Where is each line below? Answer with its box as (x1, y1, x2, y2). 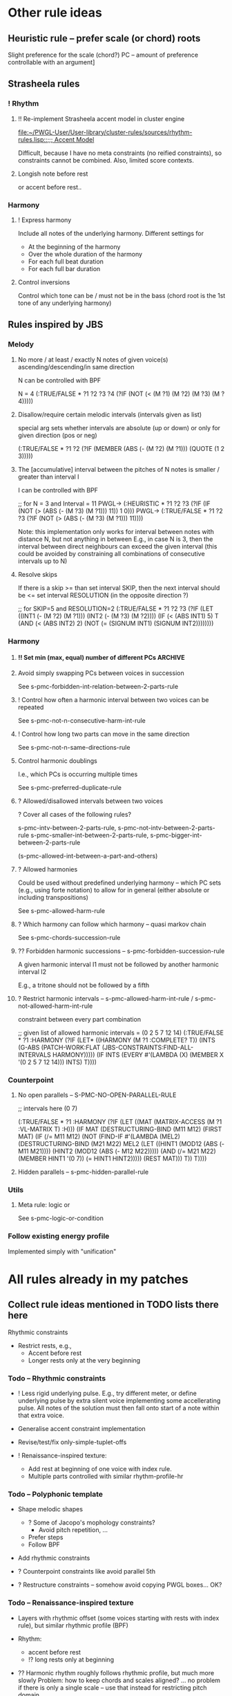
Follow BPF (28, 1540, 61, 1549)
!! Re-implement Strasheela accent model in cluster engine (17, 114, 185, 122)
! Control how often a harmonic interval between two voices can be (17, 695, 209, 703)
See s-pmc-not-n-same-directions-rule (17, 743, 130, 751)
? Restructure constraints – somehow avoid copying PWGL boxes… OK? (17, 1580, 222, 1589)
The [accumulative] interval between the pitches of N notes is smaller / (17, 465, 220, 473)
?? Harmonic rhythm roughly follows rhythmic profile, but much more (17, 1668, 215, 1677)
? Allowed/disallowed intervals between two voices (17, 797, 164, 805)
